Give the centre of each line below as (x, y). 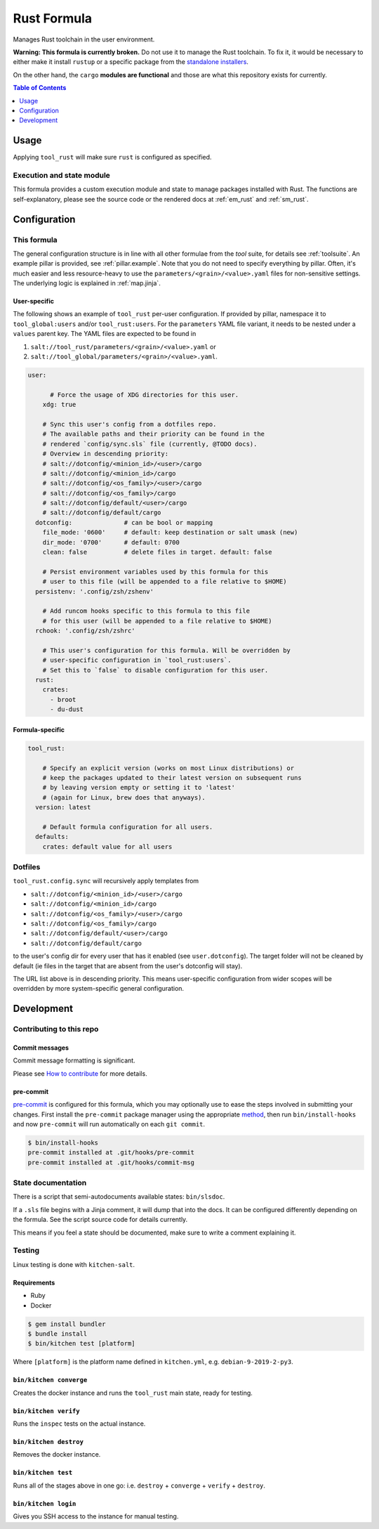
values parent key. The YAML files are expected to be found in (105, 334)
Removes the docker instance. (57, 1455)
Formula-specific (39, 729)
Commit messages (41, 1048)
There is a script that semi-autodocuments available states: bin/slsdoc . (119, 1197)
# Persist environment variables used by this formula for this (155, 572)
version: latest (63, 807)
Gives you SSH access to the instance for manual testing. (96, 1516)
